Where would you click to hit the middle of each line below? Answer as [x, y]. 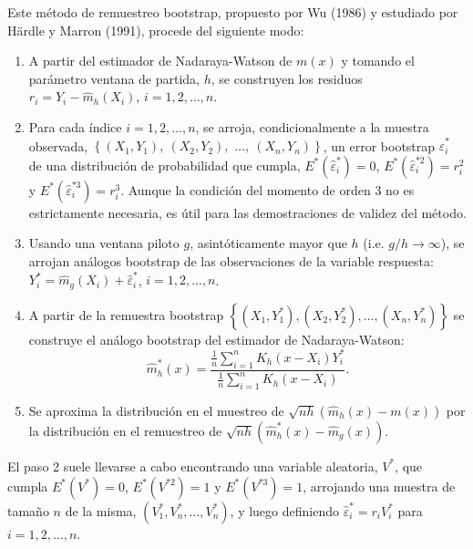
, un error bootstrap [379, 145]
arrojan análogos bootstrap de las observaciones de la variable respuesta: [231, 261]
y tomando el [378, 61]
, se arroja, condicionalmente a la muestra [312, 126]
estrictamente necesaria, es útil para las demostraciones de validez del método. [247, 212]
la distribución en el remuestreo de [125, 430]
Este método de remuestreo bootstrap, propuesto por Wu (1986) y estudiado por [233, 12]
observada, [58, 145]
